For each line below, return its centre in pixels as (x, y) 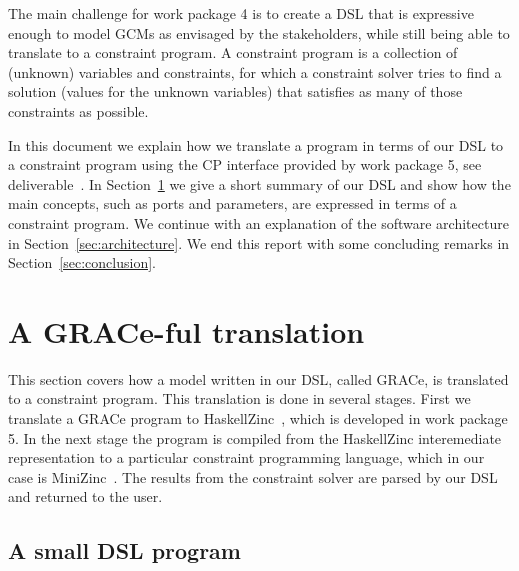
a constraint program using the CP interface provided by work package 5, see (245, 164)
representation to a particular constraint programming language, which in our (246, 457)
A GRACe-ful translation (186, 330)
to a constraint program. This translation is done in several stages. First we (239, 398)
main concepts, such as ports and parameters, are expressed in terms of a (232, 203)
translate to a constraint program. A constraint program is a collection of (233, 52)
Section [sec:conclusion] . (82, 262)
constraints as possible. (78, 110)
